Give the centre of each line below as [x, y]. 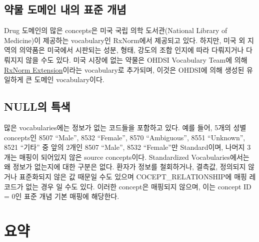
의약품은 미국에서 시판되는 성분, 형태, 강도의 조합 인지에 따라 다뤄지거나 [131, 50]
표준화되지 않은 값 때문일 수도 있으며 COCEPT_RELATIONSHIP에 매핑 [133, 176]
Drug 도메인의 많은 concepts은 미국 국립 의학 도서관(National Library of [116, 30]
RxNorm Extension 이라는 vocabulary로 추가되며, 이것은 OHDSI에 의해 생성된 [124, 69]
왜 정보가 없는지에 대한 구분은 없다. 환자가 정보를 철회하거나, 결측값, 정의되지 [125, 167]
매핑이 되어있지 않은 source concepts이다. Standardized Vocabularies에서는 [134, 157]
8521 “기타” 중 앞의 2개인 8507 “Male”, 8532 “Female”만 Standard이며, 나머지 [124, 147]
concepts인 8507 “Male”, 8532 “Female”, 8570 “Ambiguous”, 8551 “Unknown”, [125, 137]
